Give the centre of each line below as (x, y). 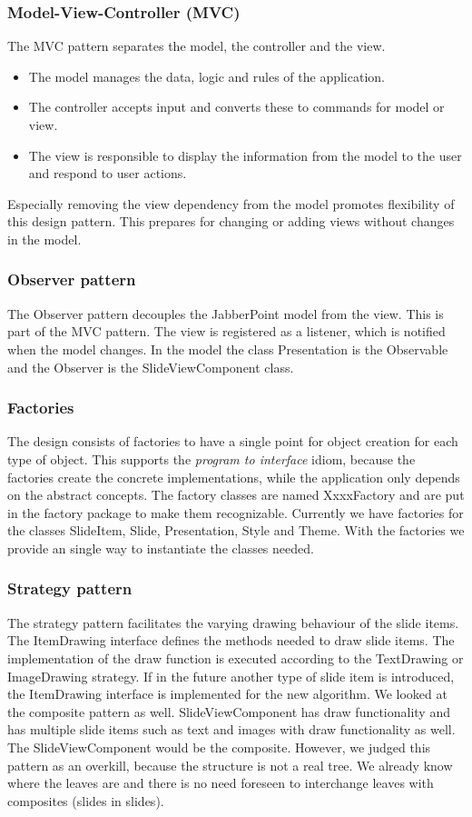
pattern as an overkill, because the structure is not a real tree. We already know (230, 765)
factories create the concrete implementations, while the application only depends (234, 477)
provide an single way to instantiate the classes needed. (161, 548)
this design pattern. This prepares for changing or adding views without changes (231, 221)
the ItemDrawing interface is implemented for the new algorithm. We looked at (227, 694)
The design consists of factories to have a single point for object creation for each (233, 441)
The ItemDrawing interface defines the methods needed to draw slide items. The (231, 640)
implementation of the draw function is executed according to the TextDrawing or (236, 658)
